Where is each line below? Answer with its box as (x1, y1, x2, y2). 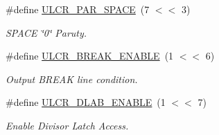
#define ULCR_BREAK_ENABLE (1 (6, 48, 174, 63)
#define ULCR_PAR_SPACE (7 (6, 2, 150, 16)
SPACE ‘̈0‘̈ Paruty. (6, 25, 87, 39)
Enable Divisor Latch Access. (6, 118, 129, 132)
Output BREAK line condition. (6, 71, 138, 86)
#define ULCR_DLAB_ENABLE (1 (6, 95, 166, 109)
